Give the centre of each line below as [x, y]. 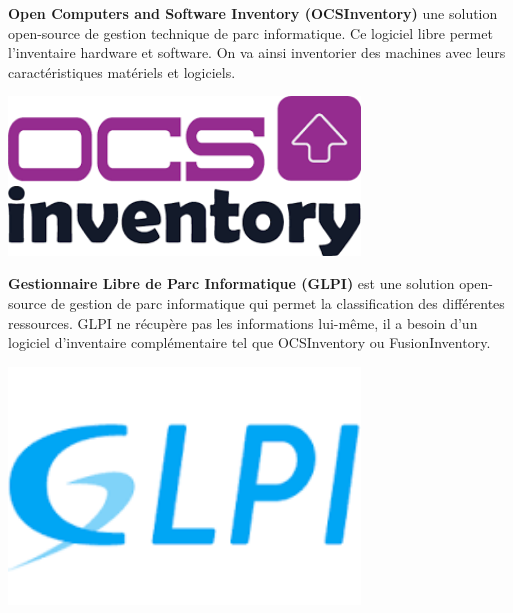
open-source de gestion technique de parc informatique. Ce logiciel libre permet [250, 32]
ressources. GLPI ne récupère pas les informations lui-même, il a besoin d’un [243, 322]
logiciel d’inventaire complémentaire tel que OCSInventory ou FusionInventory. [249, 342]
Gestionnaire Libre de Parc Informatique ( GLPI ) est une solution [231, 283]
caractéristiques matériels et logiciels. [122, 71]
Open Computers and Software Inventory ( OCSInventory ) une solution [253, 13]
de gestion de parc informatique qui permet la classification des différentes [277, 303]
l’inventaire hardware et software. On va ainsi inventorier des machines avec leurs [257, 52]
